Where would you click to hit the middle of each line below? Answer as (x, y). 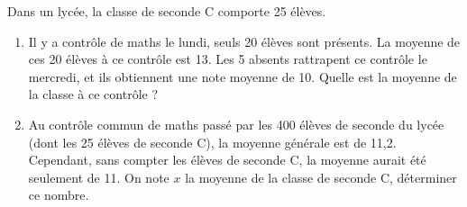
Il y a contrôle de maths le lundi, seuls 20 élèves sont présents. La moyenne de (244, 41)
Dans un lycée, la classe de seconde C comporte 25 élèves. (167, 11)
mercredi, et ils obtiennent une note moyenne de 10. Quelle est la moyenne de (243, 76)
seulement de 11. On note (99, 177)
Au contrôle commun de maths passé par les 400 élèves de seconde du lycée (236, 124)
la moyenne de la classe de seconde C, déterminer (321, 177)
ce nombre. (59, 195)
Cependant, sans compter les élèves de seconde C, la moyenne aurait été (227, 160)
